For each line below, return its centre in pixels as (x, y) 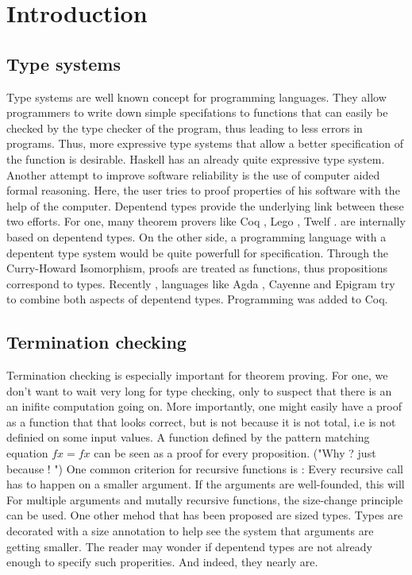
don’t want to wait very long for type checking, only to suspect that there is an (199, 390)
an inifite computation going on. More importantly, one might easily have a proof (204, 406)
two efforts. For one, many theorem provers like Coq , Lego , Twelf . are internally (206, 221)
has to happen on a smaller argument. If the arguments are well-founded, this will (206, 484)
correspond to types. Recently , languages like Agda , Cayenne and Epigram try (201, 283)
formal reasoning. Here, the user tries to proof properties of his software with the (203, 190)
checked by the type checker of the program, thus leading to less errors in (185, 127)
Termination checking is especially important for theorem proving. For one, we (197, 375)
